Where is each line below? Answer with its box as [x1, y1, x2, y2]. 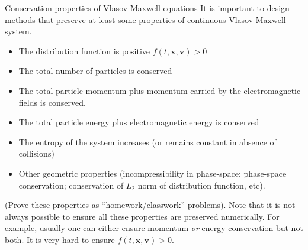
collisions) [18, 147, 54, 160]
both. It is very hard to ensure [5, 233, 115, 245]
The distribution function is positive [18, 44, 150, 57]
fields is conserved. [18, 96, 86, 108]
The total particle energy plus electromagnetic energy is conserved [18, 116, 259, 128]
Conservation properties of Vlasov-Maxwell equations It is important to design [5, 2, 290, 14]
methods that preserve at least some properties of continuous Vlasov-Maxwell [5, 13, 286, 25]
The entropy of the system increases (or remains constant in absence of [18, 135, 277, 148]
